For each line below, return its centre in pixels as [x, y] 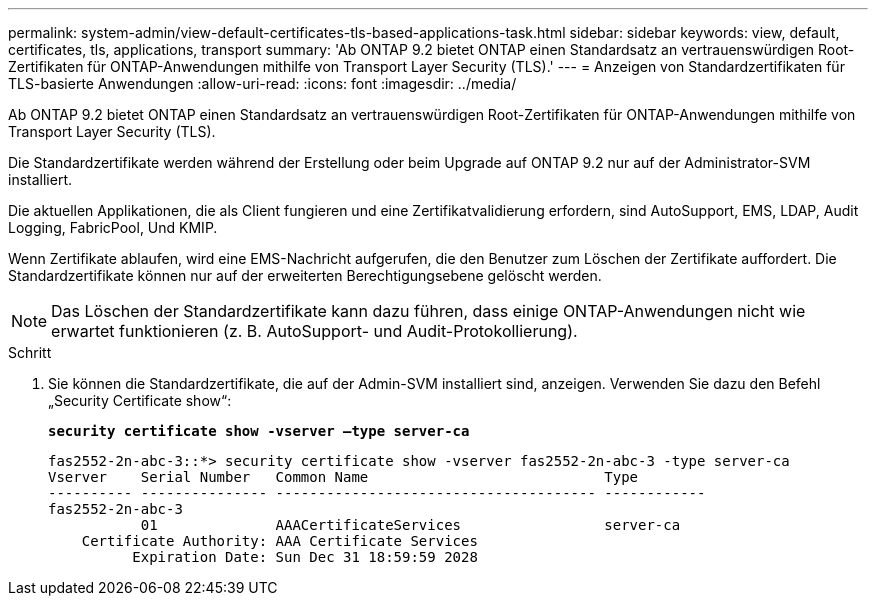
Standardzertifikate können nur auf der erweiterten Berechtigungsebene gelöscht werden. [305, 275]
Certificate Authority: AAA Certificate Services [279, 541]
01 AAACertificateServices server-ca [410, 525]
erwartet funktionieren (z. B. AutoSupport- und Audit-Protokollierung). [314, 331]
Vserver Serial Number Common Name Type [343, 477]
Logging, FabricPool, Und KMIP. [113, 227]
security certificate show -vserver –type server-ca [259, 431]
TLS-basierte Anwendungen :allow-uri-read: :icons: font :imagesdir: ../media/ [262, 83]
